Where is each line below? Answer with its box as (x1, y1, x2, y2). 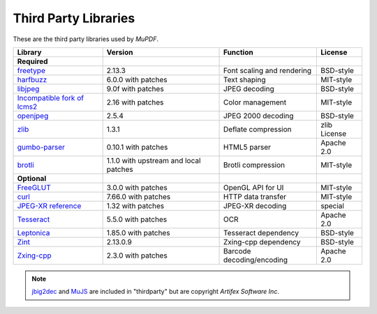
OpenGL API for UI (223, 182, 284, 192)
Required (17, 56, 48, 66)
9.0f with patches (106, 84, 164, 93)
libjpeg (17, 84, 40, 93)
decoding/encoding (223, 255, 288, 265)
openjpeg (17, 111, 49, 120)
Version (106, 47, 133, 57)
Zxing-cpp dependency (223, 237, 301, 246)
